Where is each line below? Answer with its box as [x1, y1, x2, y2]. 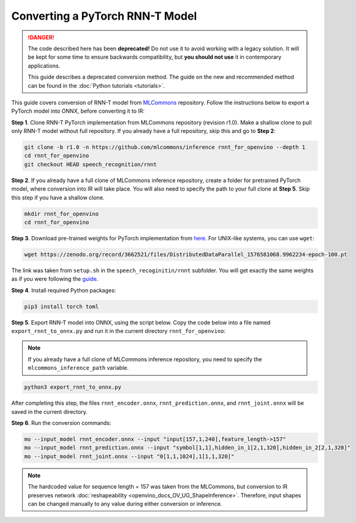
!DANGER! [28, 34, 55, 41]
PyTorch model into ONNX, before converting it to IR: [11, 107, 145, 115]
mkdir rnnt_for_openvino [24, 210, 99, 217]
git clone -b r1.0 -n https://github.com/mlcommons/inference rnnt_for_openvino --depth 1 [24, 144, 306, 151]
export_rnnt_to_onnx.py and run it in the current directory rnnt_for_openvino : [11, 327, 226, 335]
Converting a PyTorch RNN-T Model [11, 9, 197, 23]
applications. [28, 62, 61, 69]
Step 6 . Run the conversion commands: [11, 419, 112, 426]
